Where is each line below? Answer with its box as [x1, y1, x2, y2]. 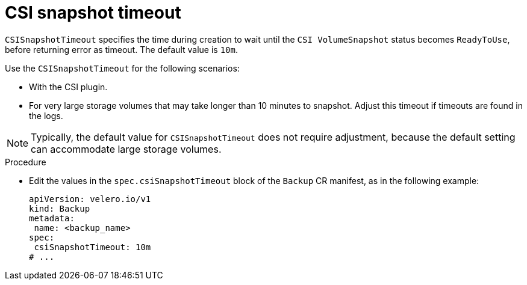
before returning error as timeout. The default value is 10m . [5, 44, 238, 55]
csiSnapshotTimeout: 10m [34, 242, 151, 252]
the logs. [29, 110, 63, 121]
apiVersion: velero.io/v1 [29, 194, 151, 204]
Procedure [5, 156, 46, 167]
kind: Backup [29, 203, 90, 213]
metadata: [29, 213, 75, 223]
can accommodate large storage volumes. [31, 142, 222, 155]
